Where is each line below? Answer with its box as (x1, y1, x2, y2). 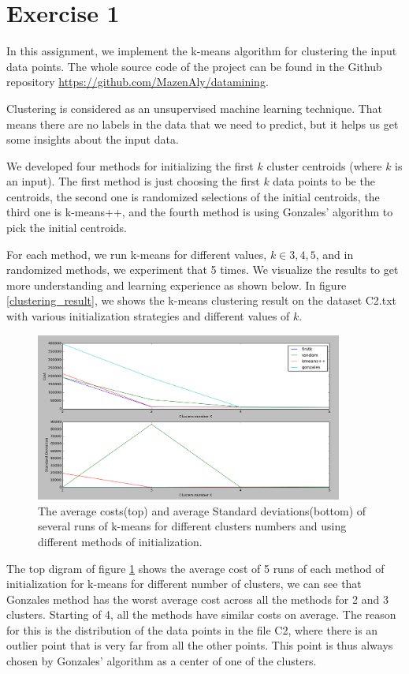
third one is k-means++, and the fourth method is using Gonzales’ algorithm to (6, 204, 393, 220)
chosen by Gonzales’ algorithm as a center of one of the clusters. (6, 653, 317, 669)
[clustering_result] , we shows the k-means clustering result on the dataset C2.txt (6, 292, 397, 309)
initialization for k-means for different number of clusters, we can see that (6, 575, 362, 592)
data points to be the (273, 173, 375, 189)
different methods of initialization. (38, 533, 203, 549)
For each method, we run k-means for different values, (6, 245, 267, 262)
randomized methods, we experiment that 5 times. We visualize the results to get (6, 261, 399, 278)
